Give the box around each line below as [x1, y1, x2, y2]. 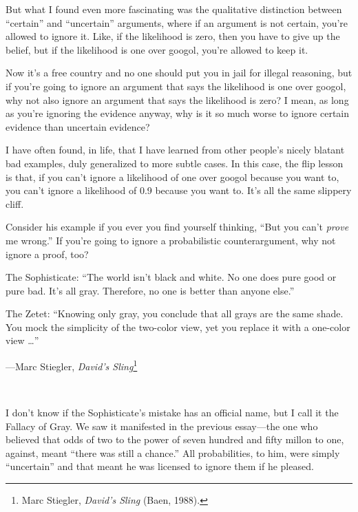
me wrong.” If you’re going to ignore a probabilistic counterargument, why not [6, 233, 336, 247]
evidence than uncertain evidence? [6, 119, 150, 134]
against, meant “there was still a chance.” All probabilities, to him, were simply [6, 445, 340, 460]
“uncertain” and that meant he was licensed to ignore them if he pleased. [6, 459, 314, 473]
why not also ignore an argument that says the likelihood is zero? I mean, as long [6, 92, 349, 107]
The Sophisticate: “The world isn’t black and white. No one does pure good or [6, 270, 337, 284]
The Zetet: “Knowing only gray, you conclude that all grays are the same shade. [6, 306, 344, 321]
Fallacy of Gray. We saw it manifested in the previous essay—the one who [6, 418, 318, 433]
